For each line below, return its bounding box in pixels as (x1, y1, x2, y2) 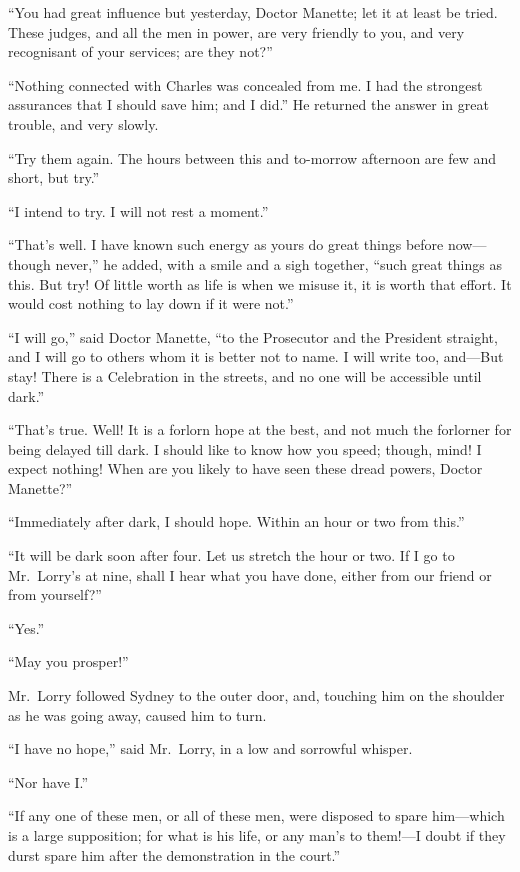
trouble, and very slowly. (8, 113, 159, 134)
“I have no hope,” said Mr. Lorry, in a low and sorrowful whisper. (8, 738, 413, 759)
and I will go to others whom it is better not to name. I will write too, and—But (8, 346, 504, 367)
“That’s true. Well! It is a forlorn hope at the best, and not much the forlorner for (8, 419, 512, 440)
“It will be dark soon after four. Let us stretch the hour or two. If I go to (8, 545, 455, 566)
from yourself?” (8, 584, 102, 605)
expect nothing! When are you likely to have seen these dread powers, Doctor (8, 458, 483, 479)
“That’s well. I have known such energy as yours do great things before (8, 234, 444, 255)
